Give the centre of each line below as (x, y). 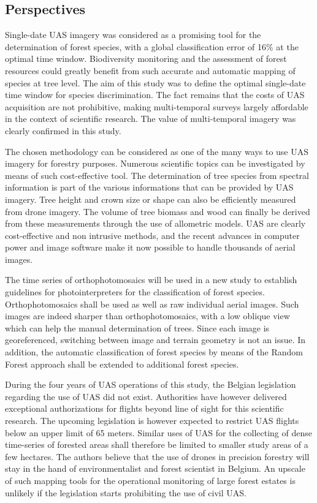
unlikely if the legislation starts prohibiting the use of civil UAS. (126, 492)
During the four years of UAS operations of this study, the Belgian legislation (151, 384)
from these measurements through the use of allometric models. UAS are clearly (155, 223)
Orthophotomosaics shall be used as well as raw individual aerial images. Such (152, 304)
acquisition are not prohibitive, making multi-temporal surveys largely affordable (157, 106)
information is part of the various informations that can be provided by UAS (149, 187)
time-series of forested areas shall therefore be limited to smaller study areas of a (157, 444)
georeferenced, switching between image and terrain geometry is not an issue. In (155, 340)
